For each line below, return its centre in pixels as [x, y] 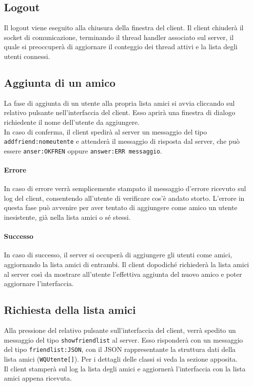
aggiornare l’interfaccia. [39, 283]
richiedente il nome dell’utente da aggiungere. [72, 122]
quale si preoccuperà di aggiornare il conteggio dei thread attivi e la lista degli [121, 47]
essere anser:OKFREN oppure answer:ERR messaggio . [83, 150]
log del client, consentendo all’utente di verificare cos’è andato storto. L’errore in [124, 198]
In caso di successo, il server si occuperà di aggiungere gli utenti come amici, [118, 255]
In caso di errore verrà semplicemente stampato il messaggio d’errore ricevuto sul [125, 188]
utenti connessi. [27, 56]
